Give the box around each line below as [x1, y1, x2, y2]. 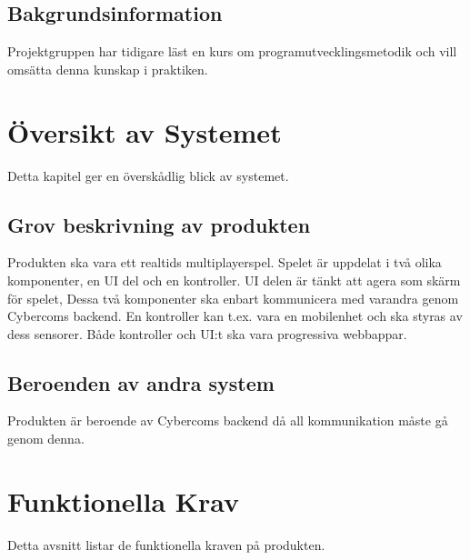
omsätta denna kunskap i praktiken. [7, 59, 208, 78]
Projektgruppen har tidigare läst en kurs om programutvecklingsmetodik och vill [7, 42, 457, 61]
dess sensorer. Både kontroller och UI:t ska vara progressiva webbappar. [7, 324, 407, 343]
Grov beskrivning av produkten [7, 210, 311, 238]
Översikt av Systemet [7, 113, 282, 150]
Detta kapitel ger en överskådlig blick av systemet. [7, 165, 289, 185]
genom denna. [7, 429, 85, 448]
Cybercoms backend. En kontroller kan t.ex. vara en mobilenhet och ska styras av [7, 306, 463, 325]
